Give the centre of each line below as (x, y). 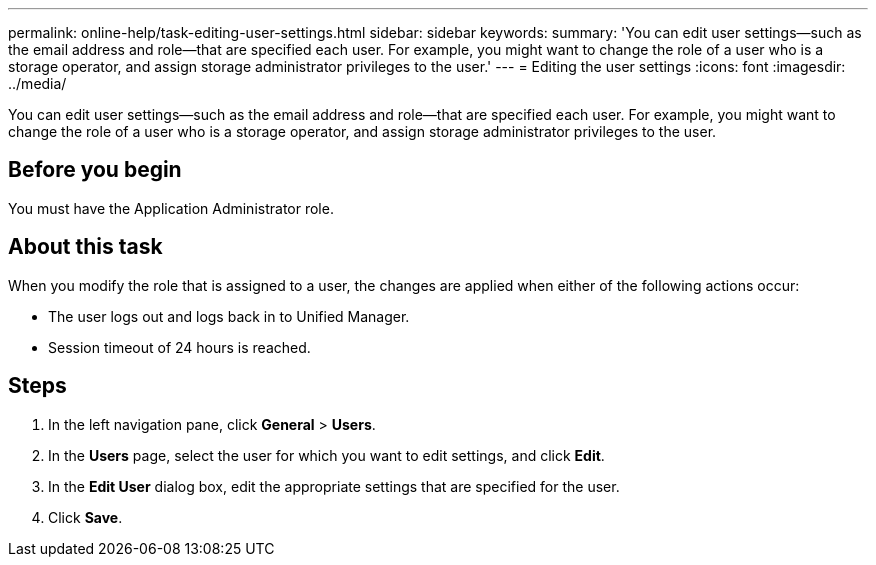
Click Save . (85, 517)
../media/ (37, 83)
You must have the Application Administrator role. (171, 208)
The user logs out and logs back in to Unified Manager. (229, 316)
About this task (85, 247)
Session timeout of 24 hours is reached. (179, 347)
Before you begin (95, 170)
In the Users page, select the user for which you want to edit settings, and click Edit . (326, 455)
